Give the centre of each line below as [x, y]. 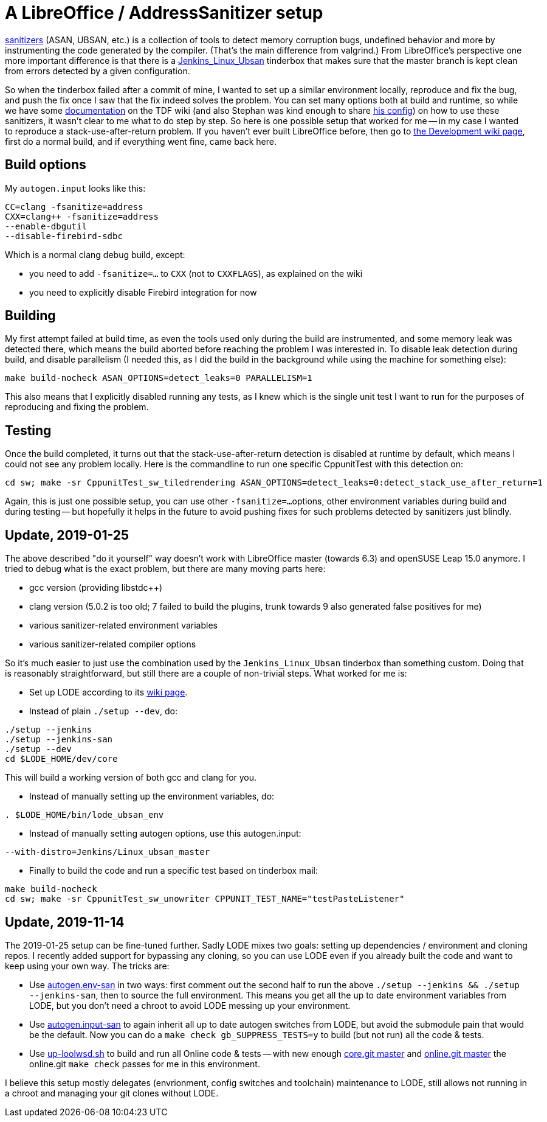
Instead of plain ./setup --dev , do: [104, 711]
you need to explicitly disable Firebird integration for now [143, 292]
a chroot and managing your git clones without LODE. [112, 1093]
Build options [46, 165]
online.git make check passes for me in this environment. [145, 1064]
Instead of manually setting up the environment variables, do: [152, 796]
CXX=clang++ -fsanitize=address [82, 216]
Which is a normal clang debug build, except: [95, 254]
